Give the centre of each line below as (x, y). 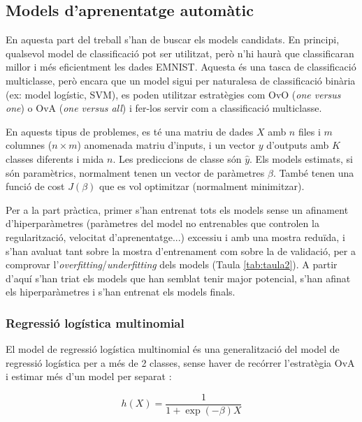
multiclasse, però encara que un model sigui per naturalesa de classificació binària (181, 80)
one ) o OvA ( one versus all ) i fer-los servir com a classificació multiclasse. (164, 108)
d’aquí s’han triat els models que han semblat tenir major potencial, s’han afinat (178, 278)
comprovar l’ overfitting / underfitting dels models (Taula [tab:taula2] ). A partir (172, 264)
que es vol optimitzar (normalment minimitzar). (202, 186)
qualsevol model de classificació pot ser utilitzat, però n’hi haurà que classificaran (180, 53)
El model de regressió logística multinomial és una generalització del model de (173, 349)
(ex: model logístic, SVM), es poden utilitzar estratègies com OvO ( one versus (173, 94)
